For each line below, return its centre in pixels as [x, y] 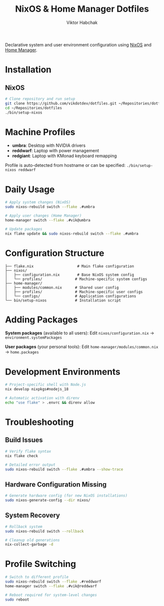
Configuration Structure [55, 253]
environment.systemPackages [34, 338]
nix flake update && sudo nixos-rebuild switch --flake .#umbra [72, 233]
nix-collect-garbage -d [29, 545]
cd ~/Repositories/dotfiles [34, 108]
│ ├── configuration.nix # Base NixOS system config [70, 275]
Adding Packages [41, 319]
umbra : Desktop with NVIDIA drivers [49, 145]
